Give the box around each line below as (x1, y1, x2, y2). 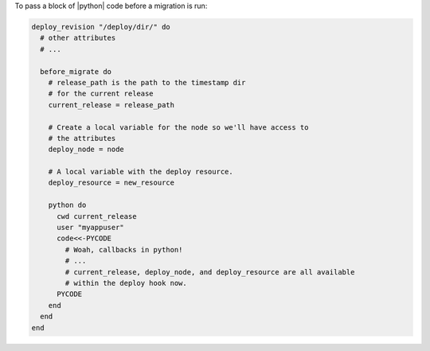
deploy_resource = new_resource (48, 178, 175, 187)
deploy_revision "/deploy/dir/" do (31, 22, 170, 31)
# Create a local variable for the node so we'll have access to (48, 123, 309, 131)
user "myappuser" (57, 223, 125, 232)
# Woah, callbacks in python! (64, 245, 183, 254)
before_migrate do (40, 67, 111, 76)
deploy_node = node (48, 145, 125, 154)
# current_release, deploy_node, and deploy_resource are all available (64, 267, 355, 276)
